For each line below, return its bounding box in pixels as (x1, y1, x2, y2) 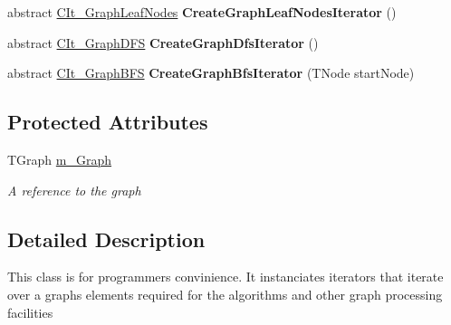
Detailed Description (7, 225, 206, 253)
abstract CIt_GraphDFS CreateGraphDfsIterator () (7, 33, 319, 52)
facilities (7, 302, 53, 321)
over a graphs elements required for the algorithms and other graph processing (7, 284, 443, 303)
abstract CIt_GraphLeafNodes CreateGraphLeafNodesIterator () (7, 3, 397, 21)
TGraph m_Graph (7, 149, 112, 168)
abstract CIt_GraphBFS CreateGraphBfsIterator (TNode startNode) (7, 63, 415, 82)
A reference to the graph (7, 180, 141, 199)
